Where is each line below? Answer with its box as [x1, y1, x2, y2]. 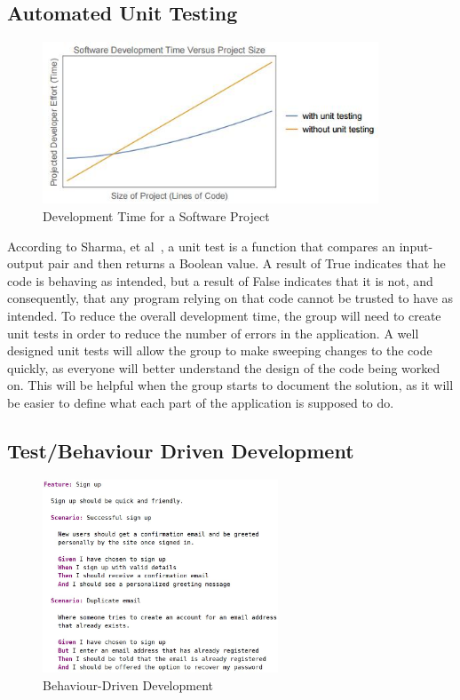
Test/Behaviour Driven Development [7, 436, 354, 464]
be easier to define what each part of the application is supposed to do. [7, 393, 394, 411]
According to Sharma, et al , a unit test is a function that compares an [7, 236, 396, 255]
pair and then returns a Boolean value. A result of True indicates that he [47, 254, 446, 273]
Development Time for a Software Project [43, 207, 270, 226]
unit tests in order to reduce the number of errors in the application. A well [7, 323, 419, 342]
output [7, 254, 44, 273]
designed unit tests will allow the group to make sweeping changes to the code [7, 341, 432, 360]
